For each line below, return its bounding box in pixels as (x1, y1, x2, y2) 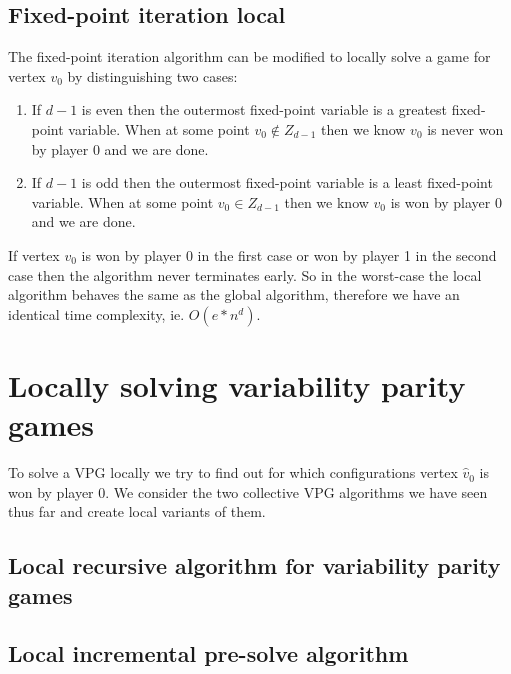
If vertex (8, 244, 60, 265)
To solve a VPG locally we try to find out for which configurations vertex (8, 462, 458, 483)
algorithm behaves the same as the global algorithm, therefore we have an (8, 284, 460, 305)
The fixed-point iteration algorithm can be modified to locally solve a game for (8, 46, 491, 67)
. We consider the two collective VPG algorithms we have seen (105, 481, 488, 502)
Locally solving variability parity (8, 364, 466, 405)
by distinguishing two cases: (67, 65, 238, 86)
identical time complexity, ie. (8, 303, 185, 324)
